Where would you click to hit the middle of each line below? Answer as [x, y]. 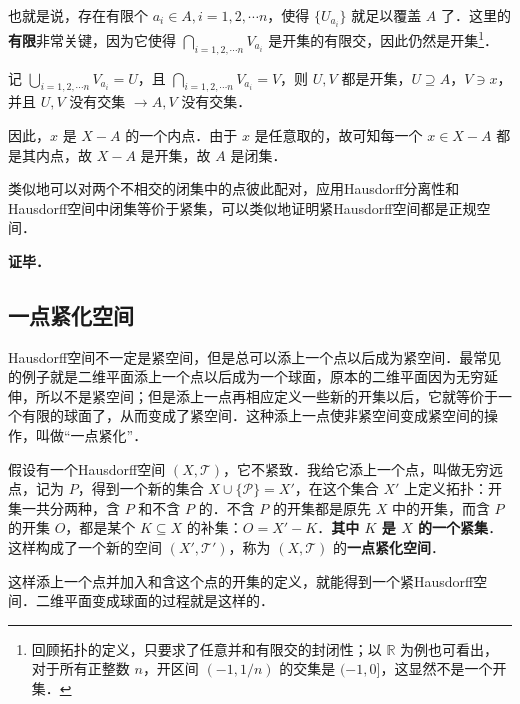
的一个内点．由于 [181, 134]
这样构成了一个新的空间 [85, 547]
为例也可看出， [449, 648]
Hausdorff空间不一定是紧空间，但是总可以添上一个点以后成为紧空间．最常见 [255, 356]
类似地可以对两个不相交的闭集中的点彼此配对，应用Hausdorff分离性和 [234, 188]
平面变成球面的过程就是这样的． [168, 600]
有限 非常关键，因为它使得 [92, 39]
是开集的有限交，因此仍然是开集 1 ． [383, 38]
